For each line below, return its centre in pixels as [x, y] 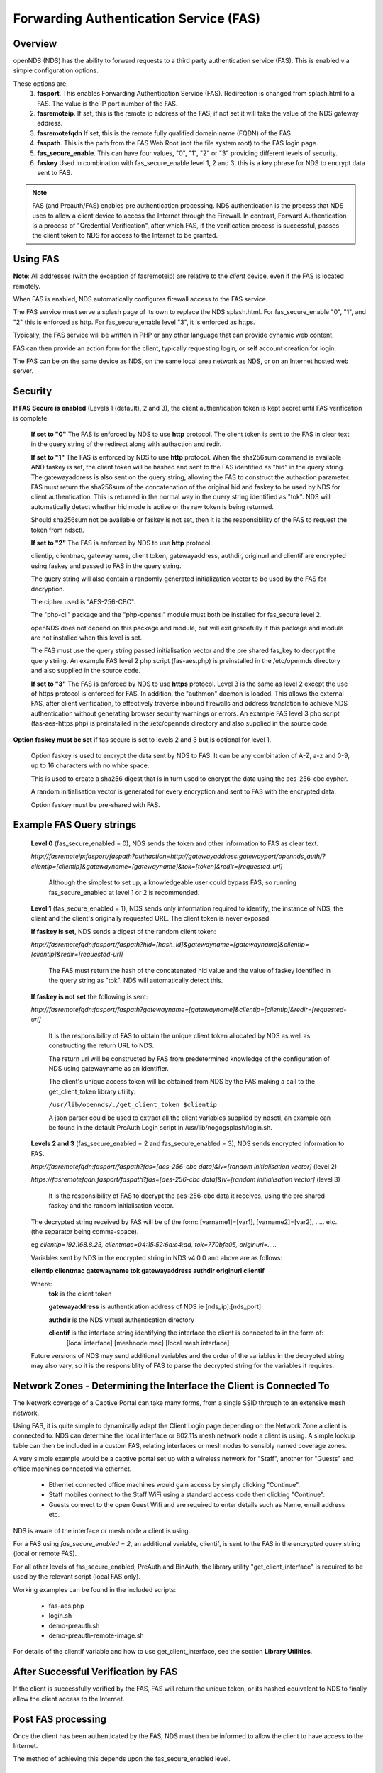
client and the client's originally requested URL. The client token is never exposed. [151, 918]
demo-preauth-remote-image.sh [96, 1635]
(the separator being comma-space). [85, 1232]
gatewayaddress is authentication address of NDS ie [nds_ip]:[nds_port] [155, 1307]
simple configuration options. [56, 70]
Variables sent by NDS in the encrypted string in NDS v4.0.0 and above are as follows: [157, 1257]
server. [23, 371]
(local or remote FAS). [45, 1554]
